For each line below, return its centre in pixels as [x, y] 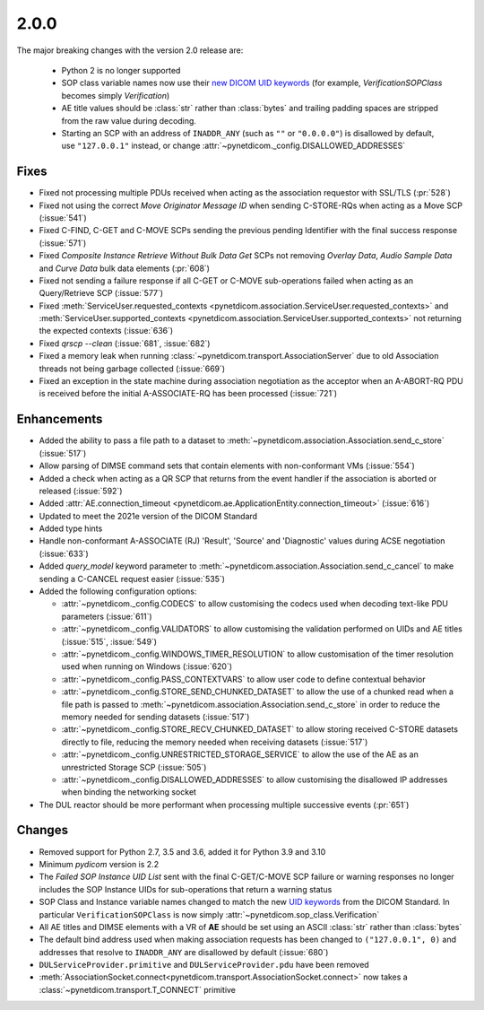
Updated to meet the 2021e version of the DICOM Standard [148, 516]
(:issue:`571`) [63, 243]
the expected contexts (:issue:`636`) [106, 331]
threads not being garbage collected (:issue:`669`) [132, 369]
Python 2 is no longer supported [121, 70]
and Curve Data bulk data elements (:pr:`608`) [125, 268]
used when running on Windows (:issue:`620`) [147, 666]
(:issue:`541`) [63, 218]
